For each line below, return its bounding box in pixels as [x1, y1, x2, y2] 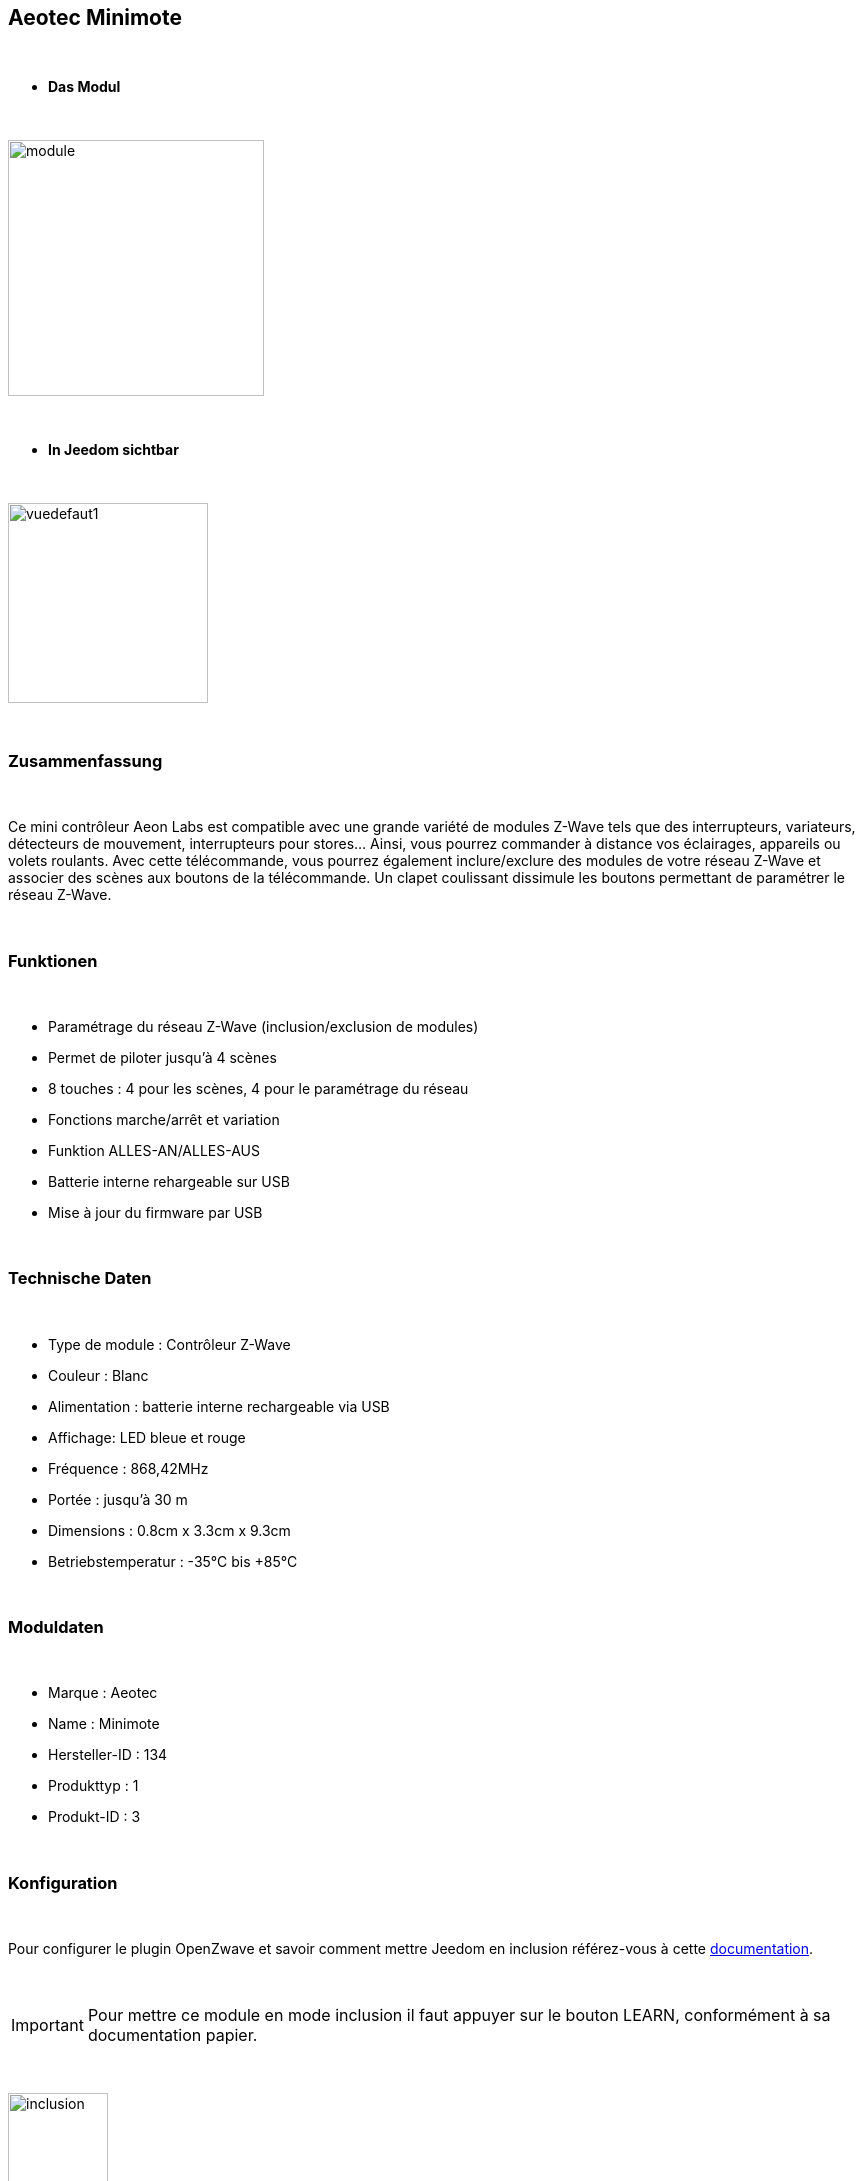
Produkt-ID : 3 [48, 1808, 141, 1826]
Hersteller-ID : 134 [48, 1746, 168, 1764]
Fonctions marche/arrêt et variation [48, 1110, 280, 1128]
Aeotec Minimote [8, 5, 182, 30]
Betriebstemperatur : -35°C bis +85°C [48, 1552, 298, 1570]
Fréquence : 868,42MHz [48, 1459, 209, 1477]
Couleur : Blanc [48, 1366, 149, 1384]
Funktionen [8, 950, 98, 971]
